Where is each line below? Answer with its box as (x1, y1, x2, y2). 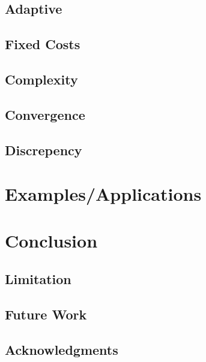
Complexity (5, 70, 78, 88)
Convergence (5, 105, 85, 123)
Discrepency (5, 140, 82, 159)
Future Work (5, 304, 87, 323)
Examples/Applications (5, 182, 202, 206)
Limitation (5, 270, 71, 288)
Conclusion (5, 228, 98, 253)
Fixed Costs (5, 35, 80, 53)
